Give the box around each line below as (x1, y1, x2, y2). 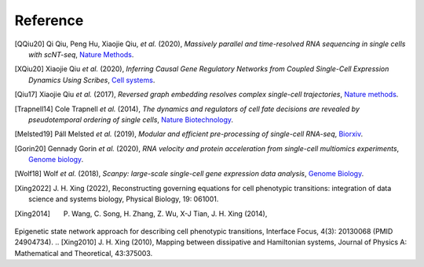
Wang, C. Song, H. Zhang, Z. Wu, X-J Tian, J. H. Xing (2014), (71, 208, 268, 218)
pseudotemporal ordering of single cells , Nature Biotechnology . (28, 114, 234, 124)
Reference (14, 12, 84, 29)
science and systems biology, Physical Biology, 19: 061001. (28, 194, 219, 204)
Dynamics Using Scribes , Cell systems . (28, 75, 155, 85)
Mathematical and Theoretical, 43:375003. (14, 248, 153, 258)
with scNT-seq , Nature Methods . (28, 49, 134, 59)
